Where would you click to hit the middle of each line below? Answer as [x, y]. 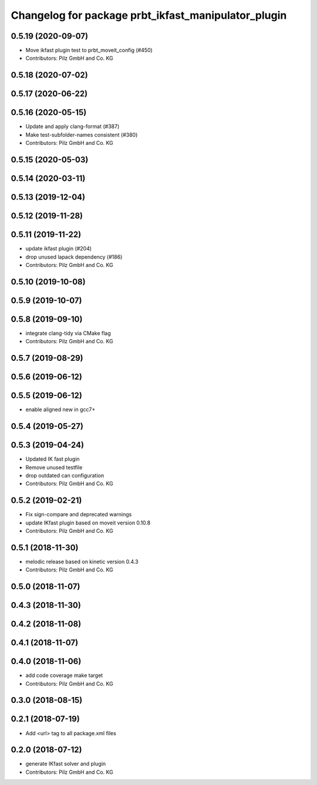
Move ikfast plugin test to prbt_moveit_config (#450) [89, 50]
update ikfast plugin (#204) [59, 249]
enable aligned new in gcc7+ [60, 410]
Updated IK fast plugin [53, 459]
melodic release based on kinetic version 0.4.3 [82, 561]
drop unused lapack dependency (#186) [74, 257]
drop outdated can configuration [65, 475]
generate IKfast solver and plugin [66, 764]
